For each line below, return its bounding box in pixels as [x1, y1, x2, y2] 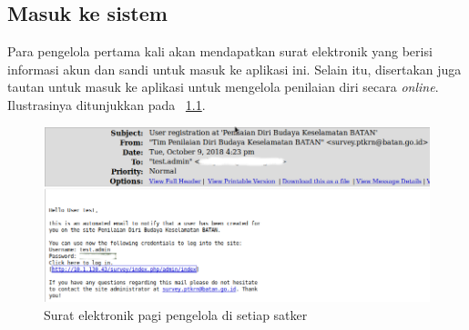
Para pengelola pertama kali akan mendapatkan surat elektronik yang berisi [7, 42, 433, 60]
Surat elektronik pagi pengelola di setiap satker [44, 305, 308, 324]
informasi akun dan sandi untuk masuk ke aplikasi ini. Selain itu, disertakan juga [7, 59, 462, 78]
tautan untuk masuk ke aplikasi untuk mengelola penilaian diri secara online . [7, 77, 439, 96]
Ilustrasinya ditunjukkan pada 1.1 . [7, 95, 206, 114]
